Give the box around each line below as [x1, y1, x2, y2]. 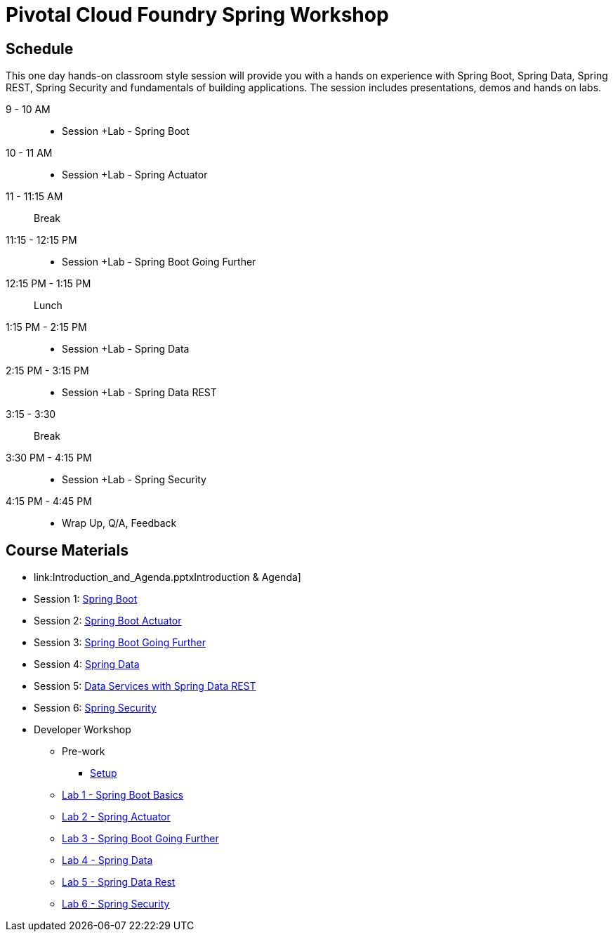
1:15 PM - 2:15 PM [6, 321, 87, 334]
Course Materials [6, 541, 129, 559]
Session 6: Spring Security [34, 702, 157, 714]
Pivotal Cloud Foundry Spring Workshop [6, 3, 389, 27]
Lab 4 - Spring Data [62, 854, 153, 867]
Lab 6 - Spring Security [62, 898, 170, 910]
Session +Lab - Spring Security [62, 473, 206, 486]
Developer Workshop [34, 723, 131, 736]
